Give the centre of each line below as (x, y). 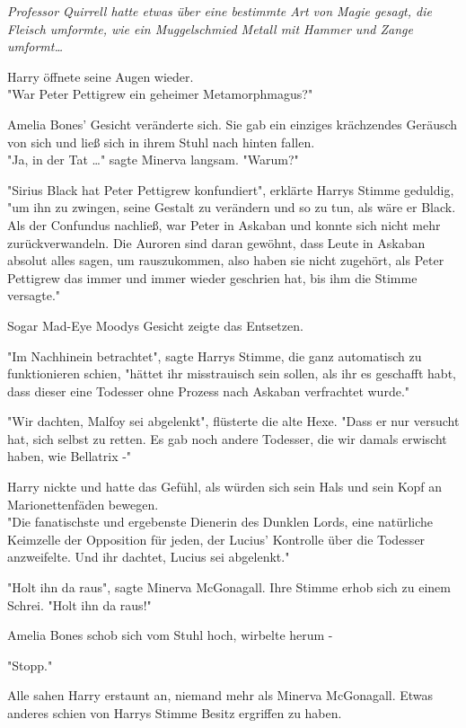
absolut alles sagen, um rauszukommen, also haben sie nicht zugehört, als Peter (226, 260)
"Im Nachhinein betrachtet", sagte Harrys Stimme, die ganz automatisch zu (215, 355)
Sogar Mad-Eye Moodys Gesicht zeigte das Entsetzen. (155, 325)
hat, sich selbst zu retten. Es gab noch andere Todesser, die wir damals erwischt (227, 438)
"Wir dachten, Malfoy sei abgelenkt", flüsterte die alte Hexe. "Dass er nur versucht (233, 421)
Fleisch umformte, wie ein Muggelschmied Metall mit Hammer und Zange (210, 28)
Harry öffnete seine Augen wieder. (101, 76)
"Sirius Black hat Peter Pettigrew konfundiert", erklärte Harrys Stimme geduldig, (231, 189)
